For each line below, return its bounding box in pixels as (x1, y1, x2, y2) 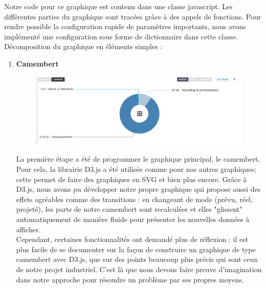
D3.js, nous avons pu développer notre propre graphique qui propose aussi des (16, 184, 261, 194)
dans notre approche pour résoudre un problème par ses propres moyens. (16, 274, 244, 284)
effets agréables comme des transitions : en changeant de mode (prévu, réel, (16, 193, 253, 204)
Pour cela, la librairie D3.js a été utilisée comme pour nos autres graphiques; (16, 164, 256, 174)
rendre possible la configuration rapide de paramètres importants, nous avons (4, 21, 246, 32)
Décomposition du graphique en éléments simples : (4, 41, 163, 52)
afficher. (16, 224, 41, 234)
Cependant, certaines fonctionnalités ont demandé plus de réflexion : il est (16, 234, 249, 245)
